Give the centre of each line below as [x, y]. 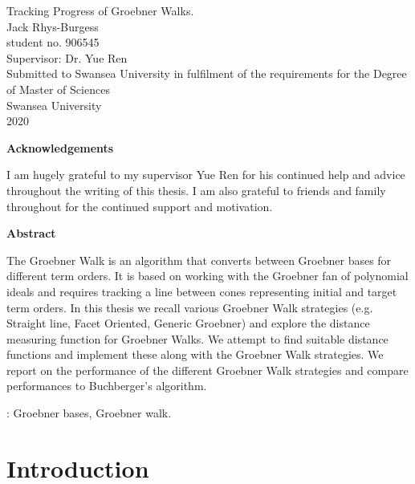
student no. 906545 [53, 42]
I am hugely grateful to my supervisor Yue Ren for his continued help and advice [206, 175]
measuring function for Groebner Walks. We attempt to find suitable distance [197, 338]
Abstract [31, 233]
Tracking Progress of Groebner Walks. [100, 10]
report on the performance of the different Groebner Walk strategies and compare [207, 370]
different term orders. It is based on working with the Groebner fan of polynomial [207, 276]
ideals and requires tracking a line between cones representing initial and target [202, 291]
